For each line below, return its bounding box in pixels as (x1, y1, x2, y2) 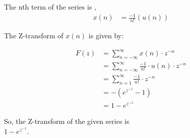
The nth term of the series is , (4, 2, 97, 12)
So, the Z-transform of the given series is (4, 116, 130, 126)
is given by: (88, 30, 124, 40)
